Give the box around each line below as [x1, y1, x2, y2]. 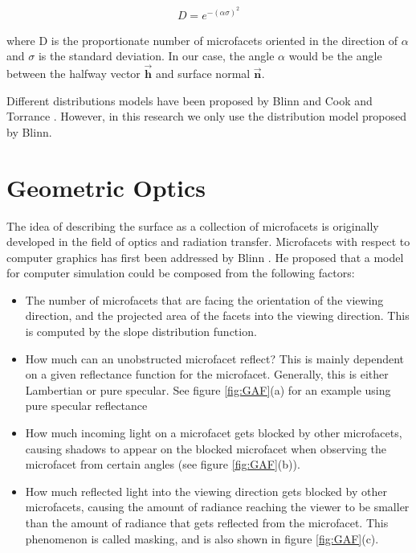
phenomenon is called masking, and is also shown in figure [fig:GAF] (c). [25, 530, 379, 547]
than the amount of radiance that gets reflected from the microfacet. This [25, 514, 389, 531]
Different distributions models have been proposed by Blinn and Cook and [6, 92, 373, 109]
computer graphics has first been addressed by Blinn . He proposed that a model [6, 248, 404, 265]
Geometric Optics [6, 170, 206, 203]
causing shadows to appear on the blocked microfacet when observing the [25, 440, 386, 457]
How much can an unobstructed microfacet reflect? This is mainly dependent [25, 350, 405, 367]
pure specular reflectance [25, 397, 148, 414]
